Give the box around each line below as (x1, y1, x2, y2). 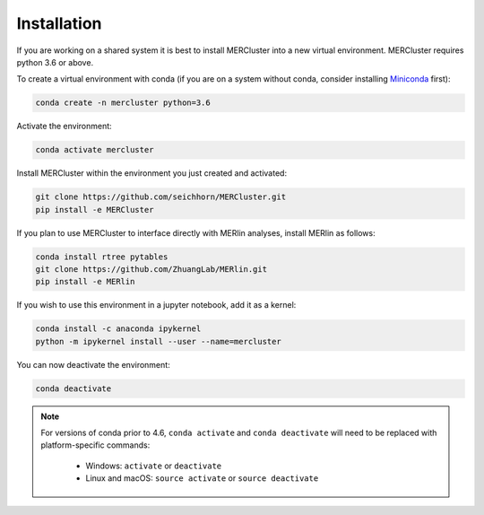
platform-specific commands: (40, 440, 151, 450)
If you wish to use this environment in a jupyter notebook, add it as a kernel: (16, 300, 297, 310)
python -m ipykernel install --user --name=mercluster (35, 336, 281, 346)
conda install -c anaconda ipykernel (35, 324, 202, 334)
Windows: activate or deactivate (85, 460, 222, 471)
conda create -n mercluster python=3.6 (35, 98, 211, 108)
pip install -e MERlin (35, 276, 135, 287)
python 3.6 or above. (16, 57, 94, 67)
